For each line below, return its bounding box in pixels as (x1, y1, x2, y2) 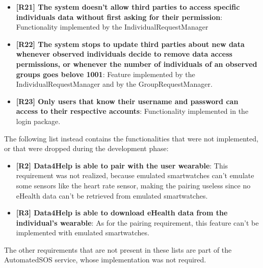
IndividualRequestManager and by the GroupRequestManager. (16, 79, 213, 89)
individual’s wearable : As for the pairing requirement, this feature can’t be (16, 217, 259, 228)
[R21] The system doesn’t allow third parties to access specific (16, 2, 240, 12)
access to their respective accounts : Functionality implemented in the (16, 106, 249, 116)
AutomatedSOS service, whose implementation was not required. (4, 254, 206, 265)
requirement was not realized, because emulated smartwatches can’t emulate (16, 170, 254, 181)
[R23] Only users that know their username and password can (16, 95, 239, 106)
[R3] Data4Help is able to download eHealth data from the (16, 207, 228, 218)
